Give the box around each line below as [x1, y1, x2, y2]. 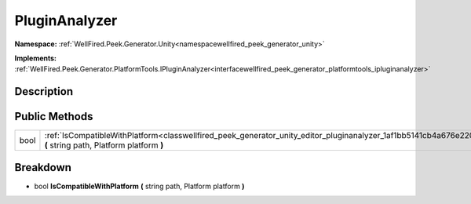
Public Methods [14, 110, 93, 123]
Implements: [14, 53, 57, 63]
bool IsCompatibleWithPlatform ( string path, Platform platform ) [34, 181, 245, 191]
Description [14, 85, 74, 98]
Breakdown [14, 161, 72, 174]
